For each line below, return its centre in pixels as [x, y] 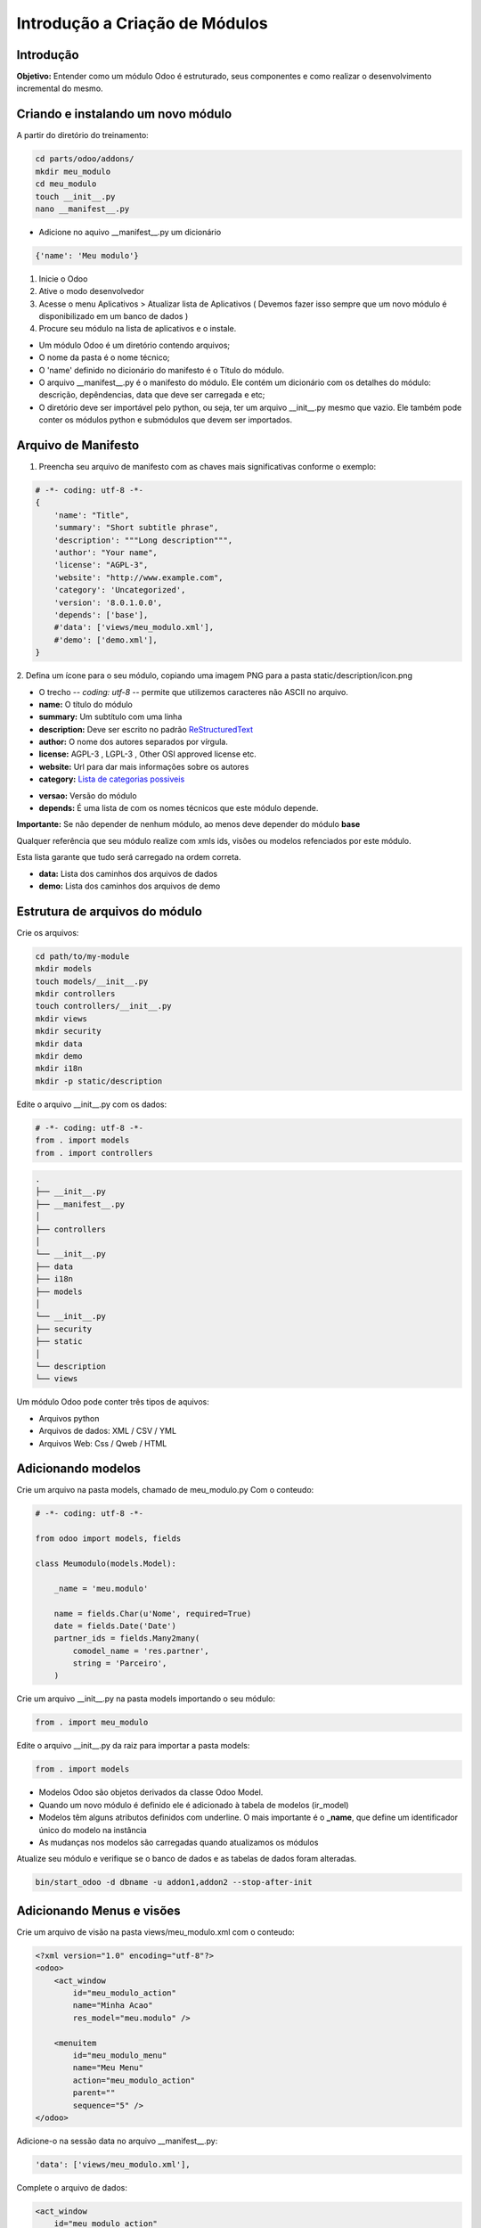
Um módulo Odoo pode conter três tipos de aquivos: [113, 1402]
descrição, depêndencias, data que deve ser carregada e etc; [152, 395]
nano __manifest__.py [82, 209]
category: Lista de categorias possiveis [112, 779]
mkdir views [61, 1019]
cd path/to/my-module [82, 956]
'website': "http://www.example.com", [139, 577]
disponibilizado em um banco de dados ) [114, 316]
